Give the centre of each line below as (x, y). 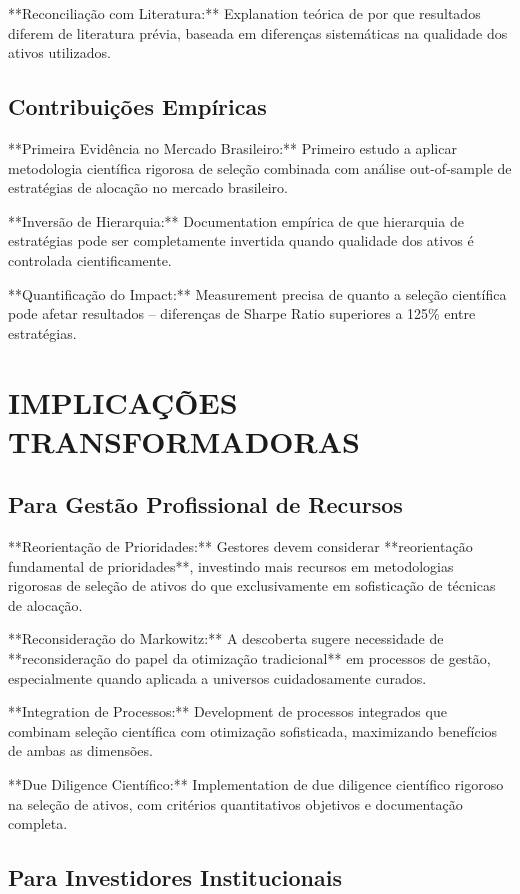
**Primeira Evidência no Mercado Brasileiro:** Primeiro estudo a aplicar (232, 147)
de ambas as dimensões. (80, 750)
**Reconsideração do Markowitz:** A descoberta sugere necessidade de (226, 638)
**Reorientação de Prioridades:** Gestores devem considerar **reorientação (240, 546)
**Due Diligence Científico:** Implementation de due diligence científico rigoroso (256, 784)
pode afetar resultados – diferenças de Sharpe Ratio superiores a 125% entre (242, 313)
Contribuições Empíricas (137, 106)
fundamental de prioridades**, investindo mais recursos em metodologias (231, 565)
